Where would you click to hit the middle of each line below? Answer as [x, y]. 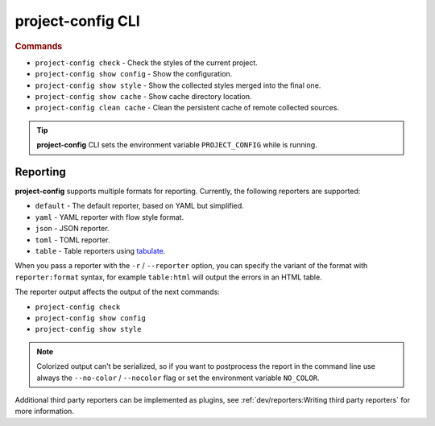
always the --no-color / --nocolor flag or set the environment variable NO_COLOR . [178, 378]
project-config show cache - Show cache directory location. [143, 96]
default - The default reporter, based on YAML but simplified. [140, 206]
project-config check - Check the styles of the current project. [146, 62]
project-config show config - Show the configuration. [134, 74]
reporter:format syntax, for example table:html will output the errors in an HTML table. [168, 277]
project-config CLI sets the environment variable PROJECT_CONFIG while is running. [177, 145]
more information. [44, 412]
